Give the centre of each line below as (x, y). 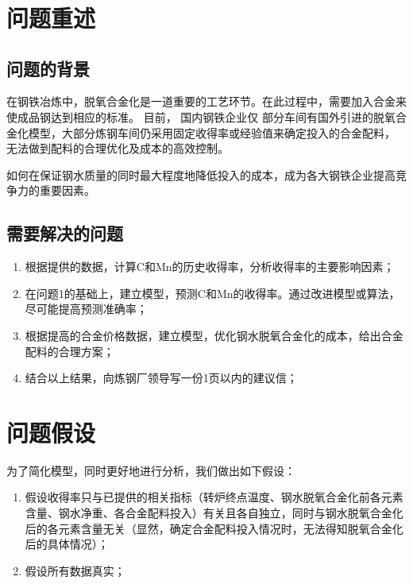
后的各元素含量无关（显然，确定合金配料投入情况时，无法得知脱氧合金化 (214, 528)
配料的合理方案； (69, 351)
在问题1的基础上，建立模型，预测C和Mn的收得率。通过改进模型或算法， (212, 293)
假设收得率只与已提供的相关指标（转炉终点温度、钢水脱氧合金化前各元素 (214, 497)
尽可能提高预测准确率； (86, 309)
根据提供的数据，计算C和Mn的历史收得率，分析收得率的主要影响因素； (210, 267)
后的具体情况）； (67, 544)
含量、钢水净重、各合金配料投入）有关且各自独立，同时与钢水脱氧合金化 (214, 513)
